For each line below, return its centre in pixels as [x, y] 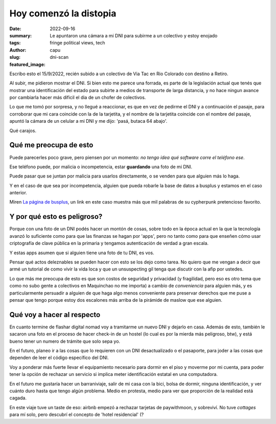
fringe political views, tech [77, 43]
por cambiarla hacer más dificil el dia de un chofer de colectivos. [78, 98]
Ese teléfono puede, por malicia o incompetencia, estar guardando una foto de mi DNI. [101, 167]
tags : [15, 43]
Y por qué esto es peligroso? [56, 217]
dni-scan [59, 57]
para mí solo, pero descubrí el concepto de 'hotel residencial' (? [77, 415]
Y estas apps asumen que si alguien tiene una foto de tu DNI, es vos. [82, 253]
